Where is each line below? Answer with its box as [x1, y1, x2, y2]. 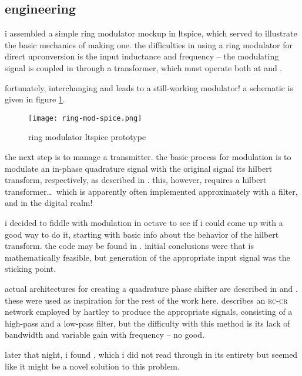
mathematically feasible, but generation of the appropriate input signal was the [5, 251, 290, 263]
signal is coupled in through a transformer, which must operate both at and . [5, 61, 283, 74]
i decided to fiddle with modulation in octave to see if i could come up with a [5, 216, 283, 228]
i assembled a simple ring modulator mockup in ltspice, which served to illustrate [5, 27, 297, 39]
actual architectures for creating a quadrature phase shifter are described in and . [5, 282, 298, 294]
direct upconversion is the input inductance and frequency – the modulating [5, 50, 279, 62]
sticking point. [5, 262, 56, 275]
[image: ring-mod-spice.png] [28, 114, 142, 122]
